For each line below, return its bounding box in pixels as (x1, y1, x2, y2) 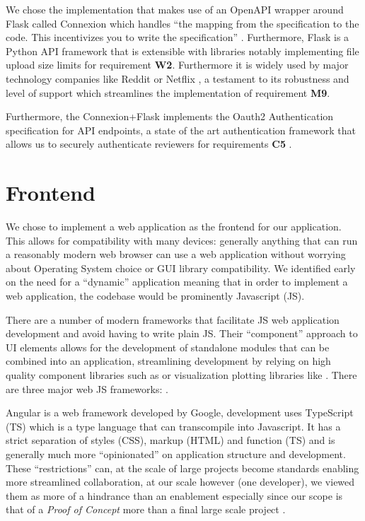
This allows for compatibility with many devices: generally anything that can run (6, 233, 358, 247)
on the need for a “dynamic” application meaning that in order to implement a (6, 274, 348, 289)
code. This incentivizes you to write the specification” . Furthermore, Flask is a (6, 30, 349, 45)
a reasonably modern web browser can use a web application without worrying (6, 247, 346, 262)
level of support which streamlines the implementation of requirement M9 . (6, 85, 330, 100)
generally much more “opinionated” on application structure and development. (6, 446, 346, 461)
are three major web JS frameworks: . (6, 381, 168, 396)
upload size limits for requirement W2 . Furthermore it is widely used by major (6, 57, 349, 72)
